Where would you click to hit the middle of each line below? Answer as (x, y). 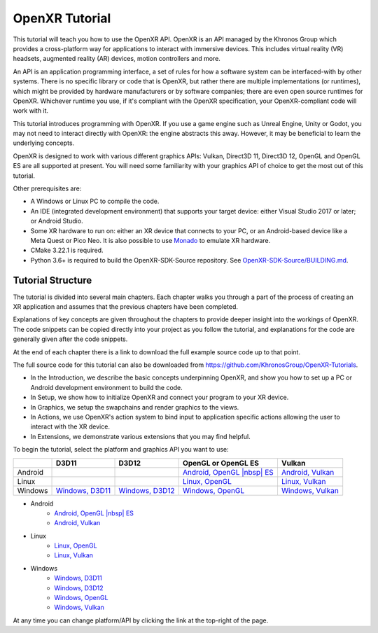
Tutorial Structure (52, 280)
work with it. (31, 111)
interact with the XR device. (70, 426)
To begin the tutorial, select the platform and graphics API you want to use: (121, 450)
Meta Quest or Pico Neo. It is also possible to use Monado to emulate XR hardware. (150, 240)
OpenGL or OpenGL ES (220, 463)
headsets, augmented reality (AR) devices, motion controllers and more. (117, 59)
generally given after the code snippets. (70, 339)
